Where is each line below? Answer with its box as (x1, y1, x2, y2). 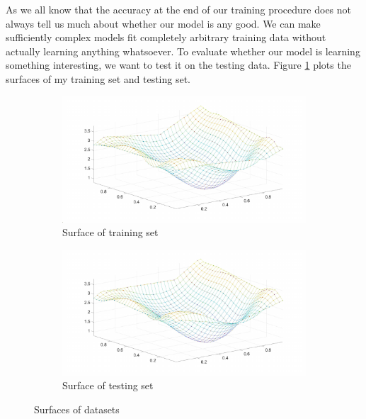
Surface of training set (62, 225, 159, 240)
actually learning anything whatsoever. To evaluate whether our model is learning (6, 43, 360, 58)
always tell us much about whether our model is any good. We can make (6, 16, 321, 30)
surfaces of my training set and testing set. (6, 71, 191, 86)
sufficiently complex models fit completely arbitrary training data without (6, 30, 326, 45)
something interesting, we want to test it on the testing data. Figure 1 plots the (6, 57, 351, 72)
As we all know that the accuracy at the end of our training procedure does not (6, 2, 352, 16)
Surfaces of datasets (34, 402, 120, 417)
